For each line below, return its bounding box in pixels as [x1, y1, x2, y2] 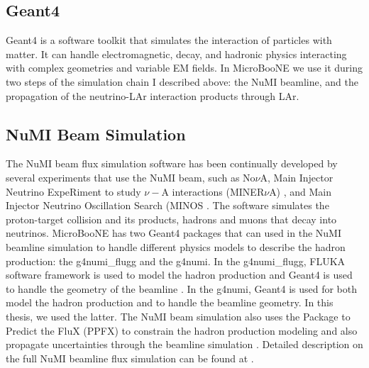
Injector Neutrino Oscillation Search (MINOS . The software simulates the [6, 198, 329, 213]
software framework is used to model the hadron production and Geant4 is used [6, 267, 353, 282]
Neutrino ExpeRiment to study [6, 184, 141, 199]
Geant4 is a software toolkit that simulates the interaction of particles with [6, 33, 332, 48]
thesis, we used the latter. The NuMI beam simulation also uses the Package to [6, 308, 351, 323]
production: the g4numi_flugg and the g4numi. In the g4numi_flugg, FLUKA [6, 253, 346, 268]
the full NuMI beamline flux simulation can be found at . [6, 350, 254, 365]
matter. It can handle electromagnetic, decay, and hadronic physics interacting [6, 46, 347, 61]
